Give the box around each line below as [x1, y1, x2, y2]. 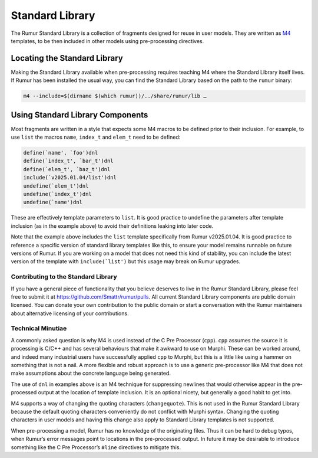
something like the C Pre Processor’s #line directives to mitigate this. [11, 443, 181, 451]
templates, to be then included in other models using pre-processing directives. [11, 37, 204, 44]
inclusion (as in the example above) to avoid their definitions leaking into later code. [11, 222, 214, 230]
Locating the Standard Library [11, 53, 123, 63]
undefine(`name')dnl [23, 199, 82, 206]
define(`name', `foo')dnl [23, 149, 98, 156]
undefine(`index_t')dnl [23, 191, 92, 198]
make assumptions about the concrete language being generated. [11, 369, 171, 377]
